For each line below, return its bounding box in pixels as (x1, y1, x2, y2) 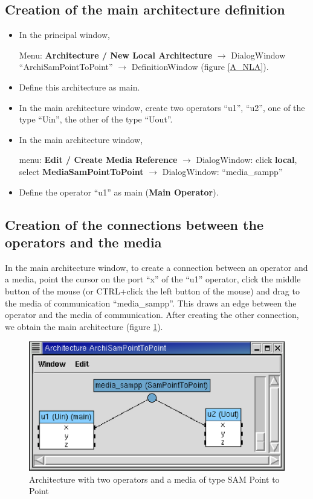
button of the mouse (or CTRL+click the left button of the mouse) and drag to (5, 284, 300, 297)
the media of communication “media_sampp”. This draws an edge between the (5, 296, 297, 309)
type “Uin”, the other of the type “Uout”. (19, 113, 173, 126)
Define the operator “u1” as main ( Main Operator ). (19, 185, 219, 198)
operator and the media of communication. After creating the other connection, (5, 308, 299, 321)
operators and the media (5, 232, 162, 251)
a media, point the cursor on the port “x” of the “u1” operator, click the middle (5, 273, 301, 285)
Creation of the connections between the (5, 215, 263, 234)
